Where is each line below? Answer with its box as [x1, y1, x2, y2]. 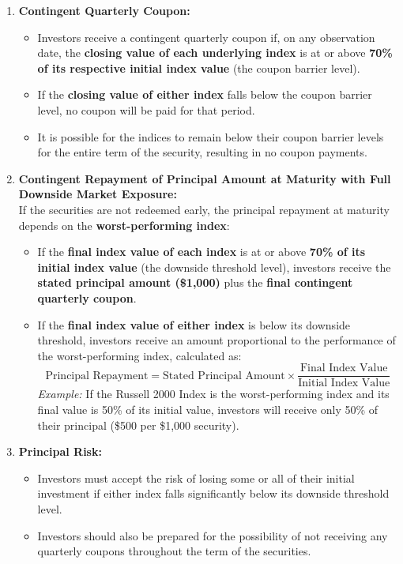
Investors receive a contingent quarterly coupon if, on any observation [37, 28, 375, 45]
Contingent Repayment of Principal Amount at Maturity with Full [18, 170, 391, 186]
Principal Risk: [18, 443, 102, 460]
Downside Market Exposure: [18, 186, 177, 202]
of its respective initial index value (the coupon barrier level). [37, 59, 360, 76]
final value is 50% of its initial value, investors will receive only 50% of [37, 400, 379, 417]
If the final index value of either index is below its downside [37, 316, 351, 333]
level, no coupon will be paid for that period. [37, 101, 255, 118]
